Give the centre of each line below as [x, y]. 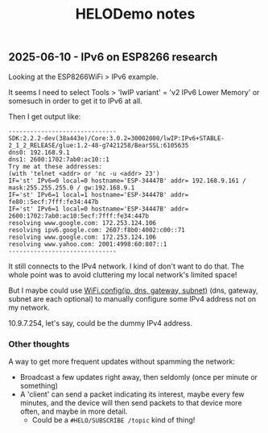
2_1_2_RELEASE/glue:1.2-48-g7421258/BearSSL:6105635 [99, 145]
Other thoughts [39, 343]
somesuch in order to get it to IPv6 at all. [76, 101]
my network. [29, 307]
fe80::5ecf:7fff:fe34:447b [54, 202]
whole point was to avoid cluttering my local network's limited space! [123, 274]
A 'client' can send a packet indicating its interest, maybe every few [132, 394]
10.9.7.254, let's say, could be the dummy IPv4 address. [101, 323]
